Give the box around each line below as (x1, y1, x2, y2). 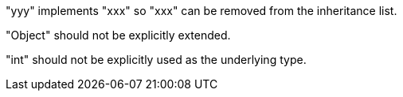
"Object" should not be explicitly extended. (6, 28, 231, 42)
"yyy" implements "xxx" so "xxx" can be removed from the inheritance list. (6, 4, 397, 17)
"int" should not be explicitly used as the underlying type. (6, 53, 307, 66)
